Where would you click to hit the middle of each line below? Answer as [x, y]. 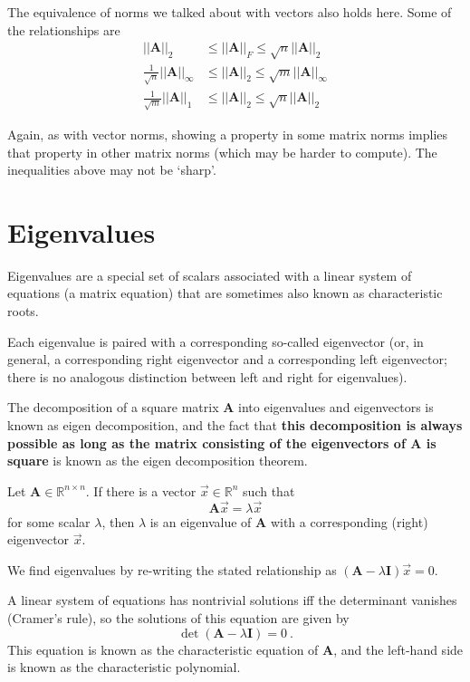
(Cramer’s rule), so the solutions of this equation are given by [178, 618]
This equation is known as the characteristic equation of [163, 649]
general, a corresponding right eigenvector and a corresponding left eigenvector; [227, 359]
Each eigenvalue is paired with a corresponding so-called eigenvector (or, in [216, 341]
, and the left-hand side [398, 649]
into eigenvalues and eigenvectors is [336, 407]
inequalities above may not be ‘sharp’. [112, 170]
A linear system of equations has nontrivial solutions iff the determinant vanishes [232, 600]
